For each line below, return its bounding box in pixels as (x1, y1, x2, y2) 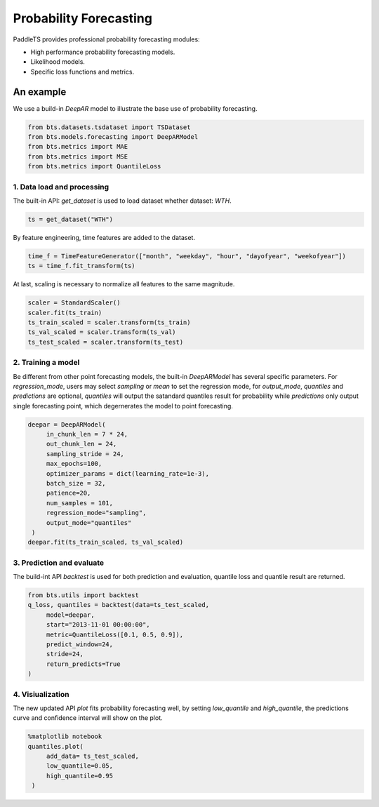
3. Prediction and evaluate (13, 558, 105, 568)
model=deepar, (46, 611, 95, 619)
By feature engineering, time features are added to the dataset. (13, 233, 196, 241)
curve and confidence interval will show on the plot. (13, 714, 163, 722)
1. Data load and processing (13, 182, 109, 192)
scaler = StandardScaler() (27, 299, 121, 307)
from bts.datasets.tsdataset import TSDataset (27, 123, 191, 131)
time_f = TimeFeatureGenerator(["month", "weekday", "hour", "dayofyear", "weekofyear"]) (27, 252, 347, 260)
